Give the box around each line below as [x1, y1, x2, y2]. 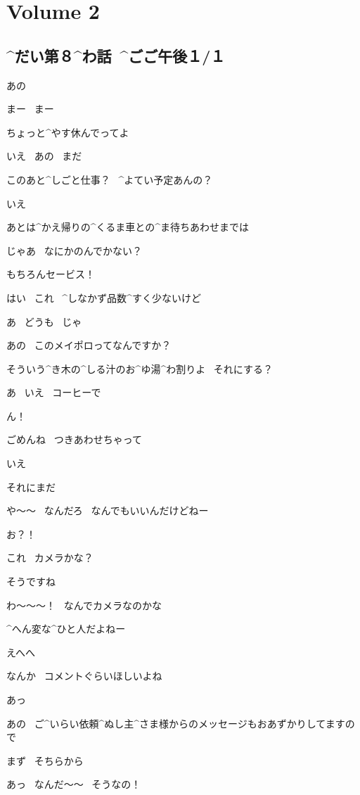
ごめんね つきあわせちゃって [6, 432, 142, 447]
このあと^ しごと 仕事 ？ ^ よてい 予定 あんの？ [6, 172, 213, 186]
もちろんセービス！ [6, 267, 95, 281]
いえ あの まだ [6, 148, 82, 163]
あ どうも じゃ [6, 314, 82, 329]
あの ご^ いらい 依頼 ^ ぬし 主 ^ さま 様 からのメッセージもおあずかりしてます [6, 715, 345, 730]
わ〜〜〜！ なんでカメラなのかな [6, 597, 162, 612]
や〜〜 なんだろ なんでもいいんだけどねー [6, 503, 209, 518]
